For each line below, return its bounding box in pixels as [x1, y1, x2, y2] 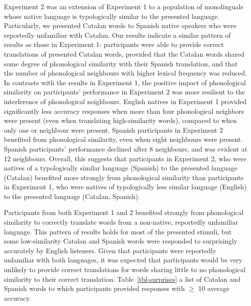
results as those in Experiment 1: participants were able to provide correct [4, 39, 224, 49]
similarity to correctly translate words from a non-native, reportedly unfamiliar [4, 217, 238, 227]
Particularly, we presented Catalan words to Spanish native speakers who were [4, 20, 236, 31]
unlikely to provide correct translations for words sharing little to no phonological [4, 264, 246, 275]
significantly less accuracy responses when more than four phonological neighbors [4, 106, 244, 116]
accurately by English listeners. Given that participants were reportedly [4, 245, 217, 255]
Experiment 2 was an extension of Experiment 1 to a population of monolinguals [4, 1, 244, 11]
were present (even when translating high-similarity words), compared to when [4, 115, 237, 125]
